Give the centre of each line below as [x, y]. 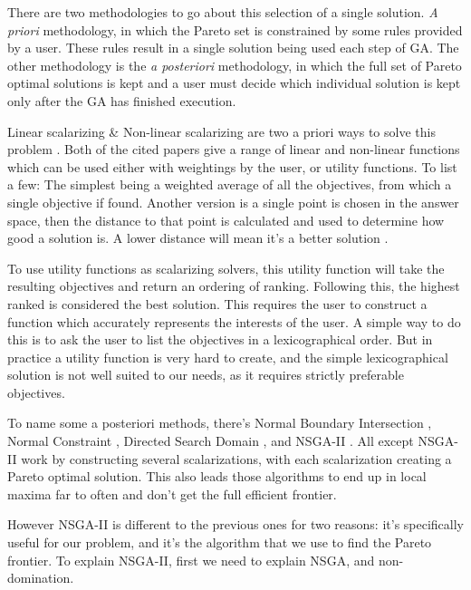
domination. [41, 578]
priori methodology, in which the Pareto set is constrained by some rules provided [235, 29]
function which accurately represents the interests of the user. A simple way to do [234, 321]
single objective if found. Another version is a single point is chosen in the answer [233, 202]
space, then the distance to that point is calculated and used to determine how [226, 220]
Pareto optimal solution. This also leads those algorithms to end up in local [217, 476]
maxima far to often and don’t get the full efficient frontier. [172, 493]
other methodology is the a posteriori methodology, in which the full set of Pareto [235, 65]
